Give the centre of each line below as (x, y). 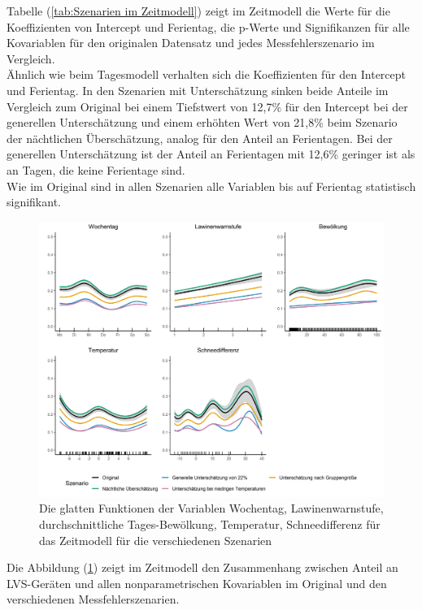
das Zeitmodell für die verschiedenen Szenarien (156, 540)
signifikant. (34, 202)
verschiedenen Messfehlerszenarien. (93, 599)
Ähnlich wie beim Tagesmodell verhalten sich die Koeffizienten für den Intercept (207, 74)
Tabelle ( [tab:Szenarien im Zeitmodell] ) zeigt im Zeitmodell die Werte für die (198, 11)
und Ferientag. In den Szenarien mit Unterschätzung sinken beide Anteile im (198, 90)
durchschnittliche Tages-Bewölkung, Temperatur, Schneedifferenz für (210, 524)
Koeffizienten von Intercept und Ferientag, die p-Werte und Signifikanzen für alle (208, 26)
